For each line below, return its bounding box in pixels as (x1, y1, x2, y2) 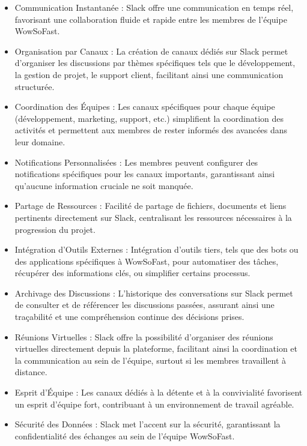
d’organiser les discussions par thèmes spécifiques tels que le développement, (14, 56, 296, 69)
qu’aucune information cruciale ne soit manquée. (14, 179, 193, 191)
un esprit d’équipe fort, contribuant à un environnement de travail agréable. (14, 397, 294, 410)
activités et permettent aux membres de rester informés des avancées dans (14, 124, 288, 136)
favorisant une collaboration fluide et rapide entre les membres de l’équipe (14, 13, 287, 25)
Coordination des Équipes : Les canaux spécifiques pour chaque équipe (14, 100, 275, 113)
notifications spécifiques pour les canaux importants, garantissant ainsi (14, 167, 275, 180)
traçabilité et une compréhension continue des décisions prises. (14, 310, 245, 323)
